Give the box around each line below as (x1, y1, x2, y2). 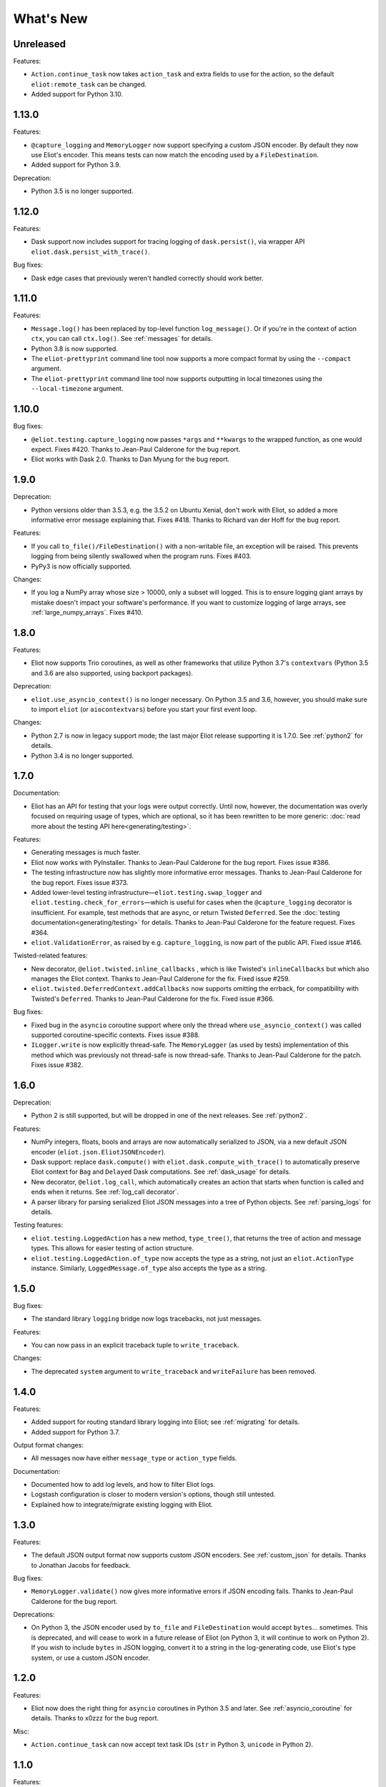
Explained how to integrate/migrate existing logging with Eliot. (31, 1500, 214, 1508)
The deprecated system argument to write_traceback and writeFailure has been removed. (31, 1367, 317, 1375)
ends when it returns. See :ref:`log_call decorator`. (31, 1187, 179, 1197)
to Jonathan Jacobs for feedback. (31, 1560, 132, 1569)
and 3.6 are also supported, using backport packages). (31, 668, 193, 677)
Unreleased (13, 38, 66, 50)
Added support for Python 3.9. (31, 161, 122, 169)
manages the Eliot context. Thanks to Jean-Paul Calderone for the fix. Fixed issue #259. (31, 974, 291, 983)
